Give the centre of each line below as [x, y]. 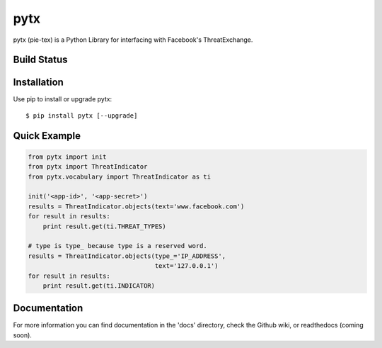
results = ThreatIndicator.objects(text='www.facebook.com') [136, 206]
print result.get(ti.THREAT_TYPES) [104, 226]
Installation [38, 83]
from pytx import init [67, 157]
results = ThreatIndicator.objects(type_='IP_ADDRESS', [127, 256]
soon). [22, 335]
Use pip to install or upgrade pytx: [63, 99]
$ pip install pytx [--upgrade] [82, 116]
